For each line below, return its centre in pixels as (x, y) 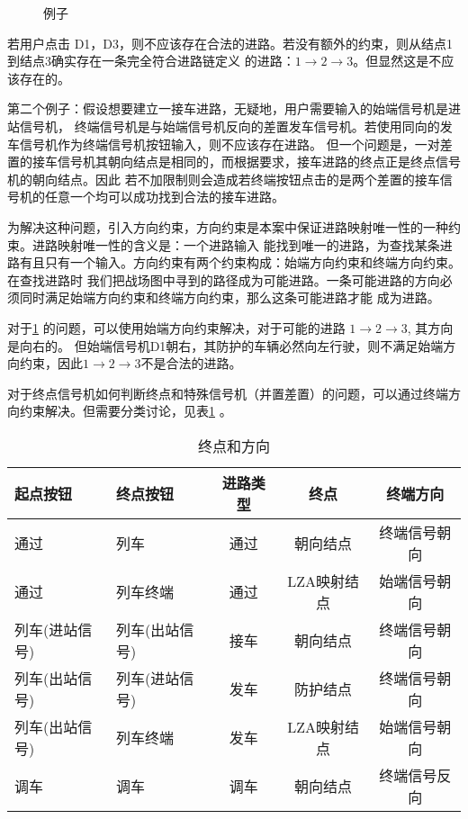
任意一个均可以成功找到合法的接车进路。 (164, 197)
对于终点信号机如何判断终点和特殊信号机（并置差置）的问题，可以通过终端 (228, 393)
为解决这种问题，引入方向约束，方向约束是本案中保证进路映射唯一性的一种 (228, 226)
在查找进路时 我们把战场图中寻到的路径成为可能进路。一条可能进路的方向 (224, 279)
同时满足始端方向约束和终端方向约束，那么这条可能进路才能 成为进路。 (229, 297)
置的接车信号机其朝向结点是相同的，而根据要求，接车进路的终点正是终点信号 (234, 162)
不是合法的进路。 (191, 363)
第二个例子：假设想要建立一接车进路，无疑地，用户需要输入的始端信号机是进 (234, 108)
